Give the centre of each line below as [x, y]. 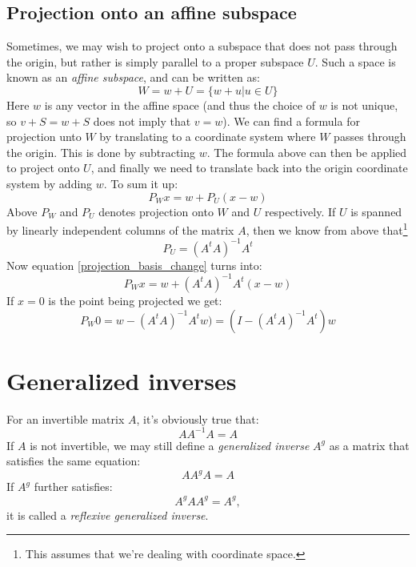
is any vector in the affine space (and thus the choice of [180, 105]
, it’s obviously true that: [198, 418]
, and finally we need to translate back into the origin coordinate [249, 168]
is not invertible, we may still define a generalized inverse [170, 445]
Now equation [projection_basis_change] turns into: [134, 265]
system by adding [50, 183]
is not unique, [364, 105]
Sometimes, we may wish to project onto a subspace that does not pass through [202, 46]
